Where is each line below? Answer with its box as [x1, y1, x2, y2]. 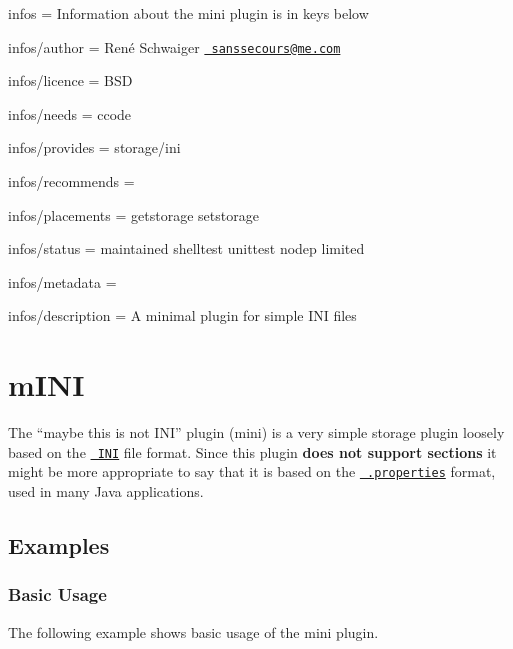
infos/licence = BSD [8, 70, 133, 91]
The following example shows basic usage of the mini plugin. [8, 621, 379, 642]
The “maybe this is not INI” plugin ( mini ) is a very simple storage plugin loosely [8, 422, 505, 443]
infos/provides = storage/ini [8, 137, 181, 158]
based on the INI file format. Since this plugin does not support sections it [8, 441, 497, 462]
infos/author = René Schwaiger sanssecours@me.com [8, 36, 341, 57]
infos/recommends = [8, 171, 135, 192]
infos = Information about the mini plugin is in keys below [8, 3, 369, 23]
